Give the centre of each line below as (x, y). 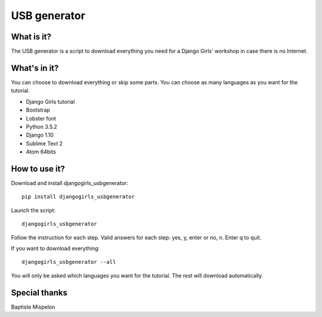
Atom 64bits (41, 152)
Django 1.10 (40, 135)
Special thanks (39, 293)
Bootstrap (38, 110)
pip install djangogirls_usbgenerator (78, 197)
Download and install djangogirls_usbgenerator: (69, 183)
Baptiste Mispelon (33, 307)
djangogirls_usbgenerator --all (69, 262)
